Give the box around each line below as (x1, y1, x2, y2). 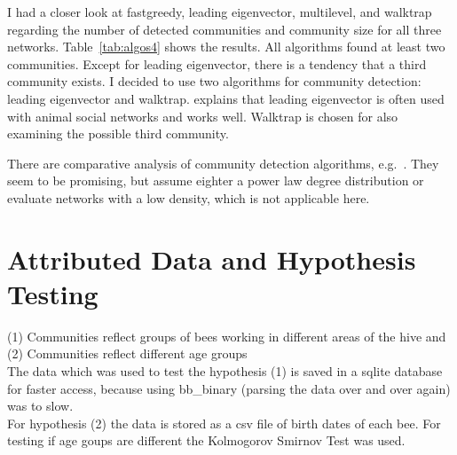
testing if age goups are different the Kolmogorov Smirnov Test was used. (7, 431, 406, 450)
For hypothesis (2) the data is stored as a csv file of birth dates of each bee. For (7, 413, 441, 432)
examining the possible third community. (7, 124, 229, 143)
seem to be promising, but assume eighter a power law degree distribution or (7, 171, 424, 190)
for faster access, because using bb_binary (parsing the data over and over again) (7, 379, 451, 397)
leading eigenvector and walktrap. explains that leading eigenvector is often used (7, 89, 445, 107)
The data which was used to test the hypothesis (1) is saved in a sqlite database (7, 362, 443, 380)
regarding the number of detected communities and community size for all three (7, 20, 442, 38)
